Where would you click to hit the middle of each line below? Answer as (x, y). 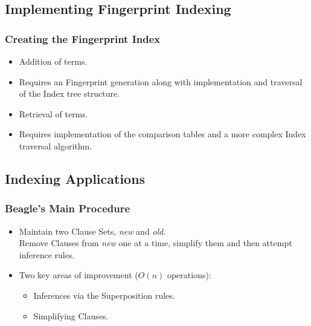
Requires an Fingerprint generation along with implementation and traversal (161, 81)
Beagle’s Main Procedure (68, 208)
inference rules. (47, 254)
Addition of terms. (53, 61)
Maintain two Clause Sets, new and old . (92, 231)
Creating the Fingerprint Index (83, 38)
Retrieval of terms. (53, 113)
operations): (189, 275)
